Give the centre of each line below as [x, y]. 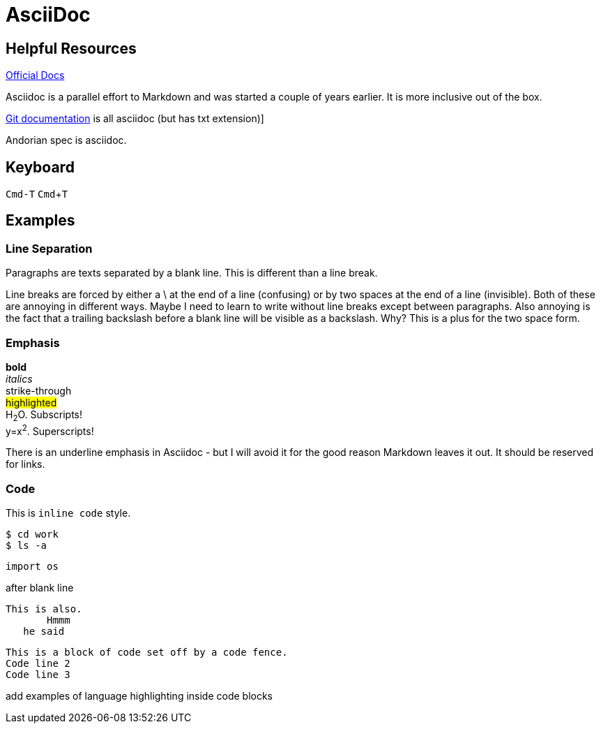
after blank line [40, 588]
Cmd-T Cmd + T [37, 194]
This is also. [44, 609]
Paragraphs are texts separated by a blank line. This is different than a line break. [192, 273]
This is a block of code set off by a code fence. [147, 653]
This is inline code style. [68, 513]
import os [32, 567]
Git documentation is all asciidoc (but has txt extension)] [135, 119]
